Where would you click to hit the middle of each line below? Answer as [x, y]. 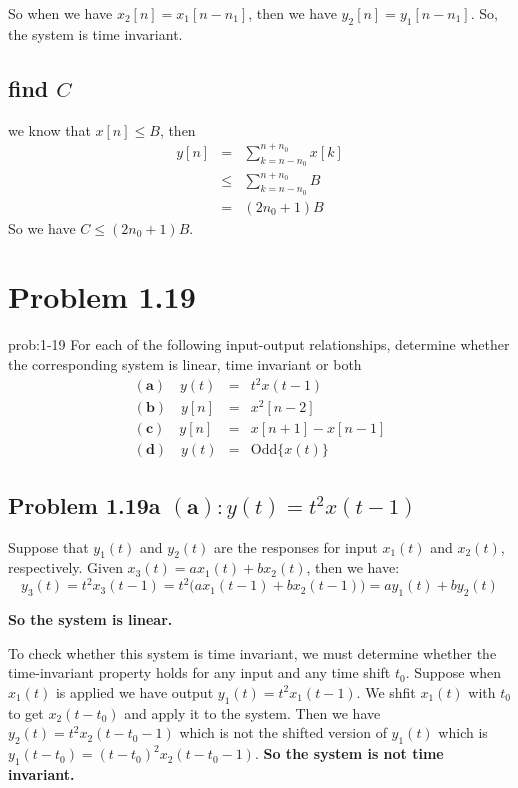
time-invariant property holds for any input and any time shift [199, 672]
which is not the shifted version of [283, 732]
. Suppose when [453, 672]
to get [26, 712]
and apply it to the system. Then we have [252, 712]
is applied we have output [134, 691]
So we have [42, 227]
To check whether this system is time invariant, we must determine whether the [252, 652]
